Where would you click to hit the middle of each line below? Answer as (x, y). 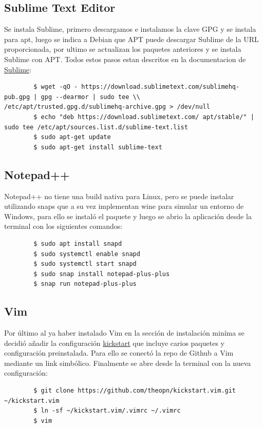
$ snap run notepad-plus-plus (85, 284)
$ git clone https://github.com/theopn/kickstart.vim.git (135, 391)
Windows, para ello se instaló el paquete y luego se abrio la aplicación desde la (128, 216)
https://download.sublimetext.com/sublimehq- (161, 87)
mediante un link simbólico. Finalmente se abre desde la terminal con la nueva (128, 363)
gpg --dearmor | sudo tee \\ (90, 97)
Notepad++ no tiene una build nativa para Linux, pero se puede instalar (119, 196)
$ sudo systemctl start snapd (85, 264)
